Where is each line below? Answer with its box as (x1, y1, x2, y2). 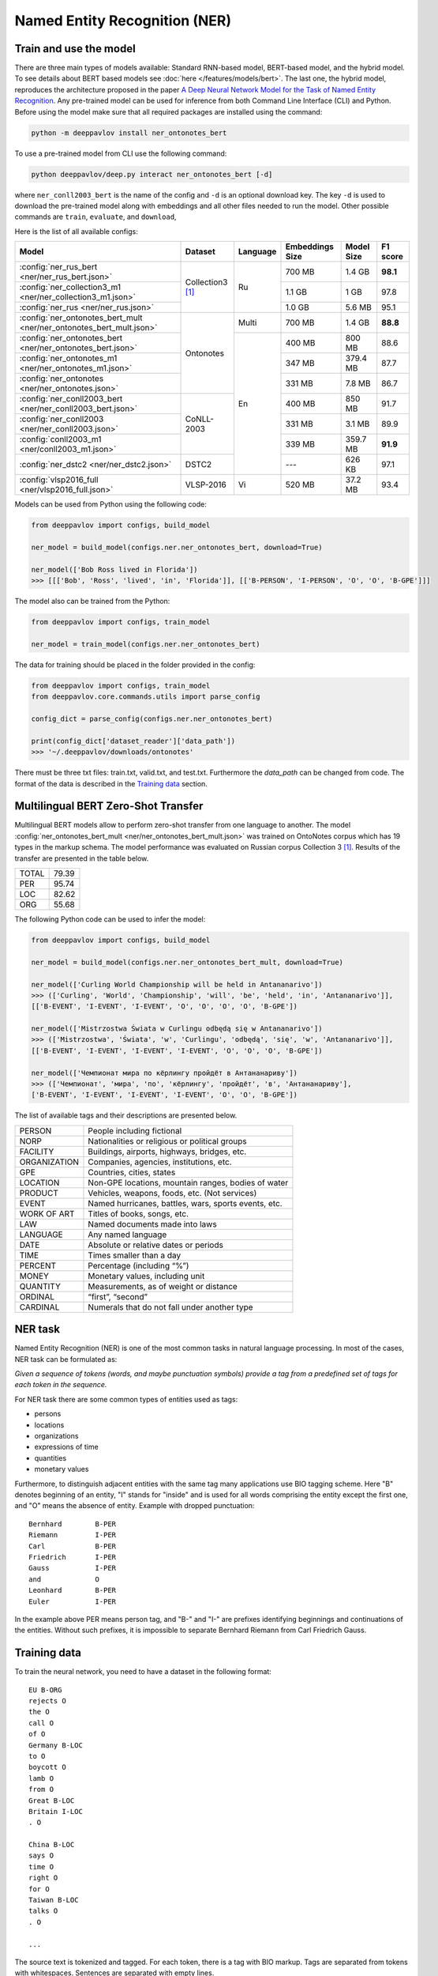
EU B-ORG (28, 1685, 62, 1695)
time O (28, 1862, 54, 1871)
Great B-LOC (28, 1796, 75, 1805)
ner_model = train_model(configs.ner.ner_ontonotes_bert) (31, 639, 260, 648)
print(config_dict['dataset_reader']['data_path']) (31, 736, 236, 745)
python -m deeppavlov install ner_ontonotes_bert (31, 128, 227, 138)
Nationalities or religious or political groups (88, 1135, 248, 1146)
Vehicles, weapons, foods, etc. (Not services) (88, 1187, 257, 1198)
